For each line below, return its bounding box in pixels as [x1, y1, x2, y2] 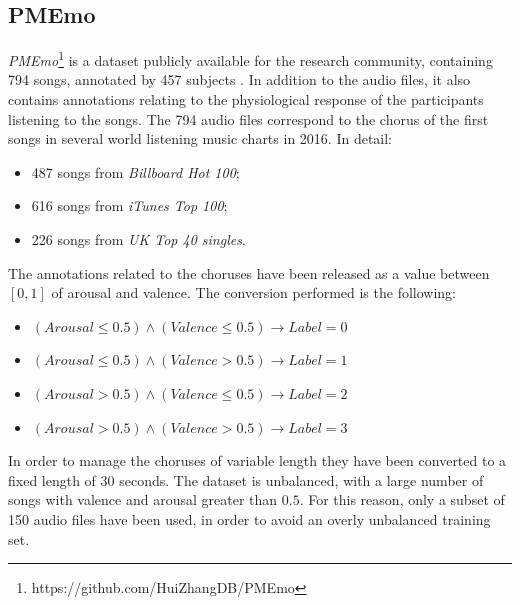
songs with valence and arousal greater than [8, 489, 278, 510]
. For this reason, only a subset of [299, 489, 505, 510]
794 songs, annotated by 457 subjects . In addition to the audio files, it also [8, 69, 471, 90]
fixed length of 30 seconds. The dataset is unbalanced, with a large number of [8, 469, 484, 490]
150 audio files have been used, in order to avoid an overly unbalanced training [8, 508, 491, 529]
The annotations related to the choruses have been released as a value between [8, 262, 490, 283]
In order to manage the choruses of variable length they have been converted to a [8, 450, 507, 471]
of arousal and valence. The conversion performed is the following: [51, 282, 456, 303]
